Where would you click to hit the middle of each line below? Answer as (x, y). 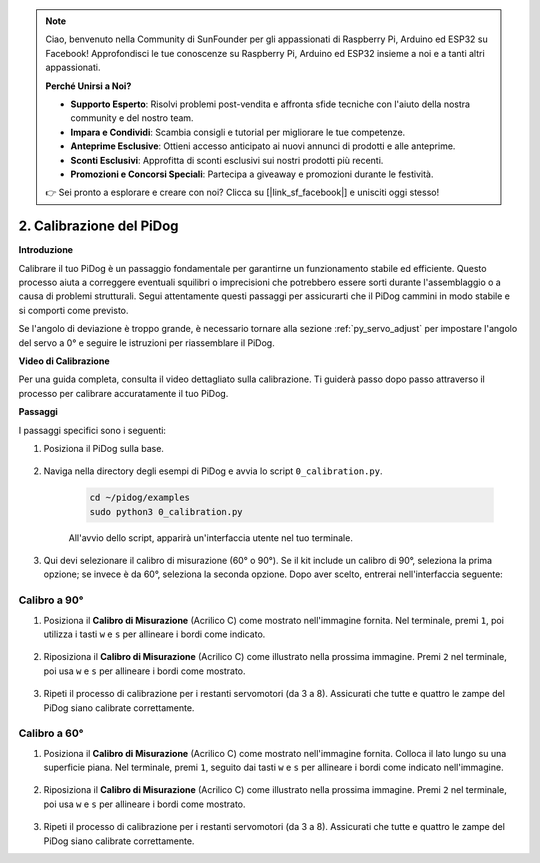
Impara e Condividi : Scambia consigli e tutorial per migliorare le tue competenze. (238, 132)
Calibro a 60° (51, 733)
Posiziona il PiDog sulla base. (104, 448)
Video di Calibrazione (64, 361)
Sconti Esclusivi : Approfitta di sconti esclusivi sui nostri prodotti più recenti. (227, 160)
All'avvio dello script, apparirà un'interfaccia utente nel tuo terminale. (211, 537)
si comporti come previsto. (73, 310)
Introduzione (46, 250)
